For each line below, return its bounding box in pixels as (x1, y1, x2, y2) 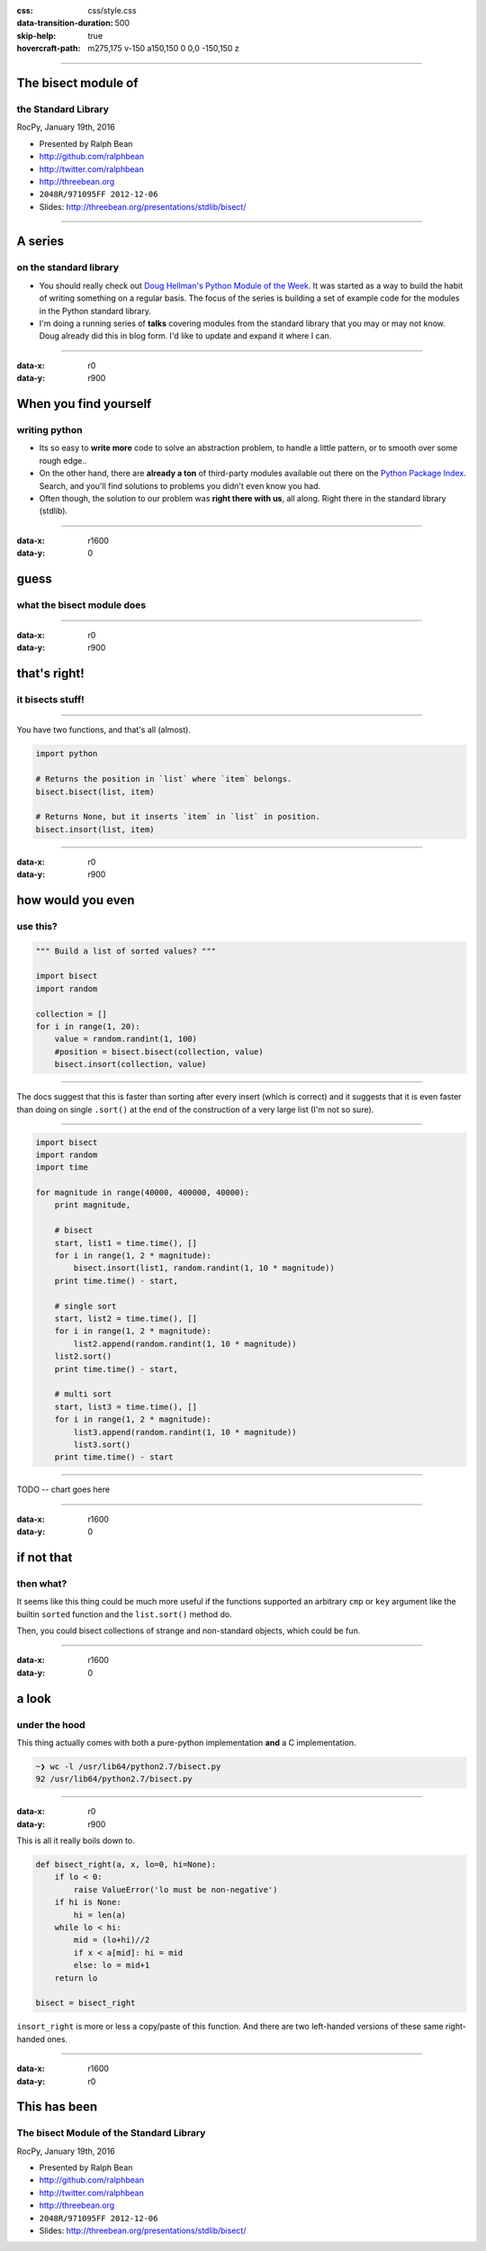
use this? (16, 919, 58, 932)
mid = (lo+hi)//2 (73, 1935, 150, 1945)
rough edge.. (39, 455, 87, 466)
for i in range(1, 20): (35, 1022, 141, 1031)
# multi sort (54, 1389, 112, 1399)
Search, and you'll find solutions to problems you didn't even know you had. (39, 480, 321, 491)
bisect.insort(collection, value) (54, 1059, 207, 1070)
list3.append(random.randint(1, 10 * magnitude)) (73, 1427, 297, 1437)
